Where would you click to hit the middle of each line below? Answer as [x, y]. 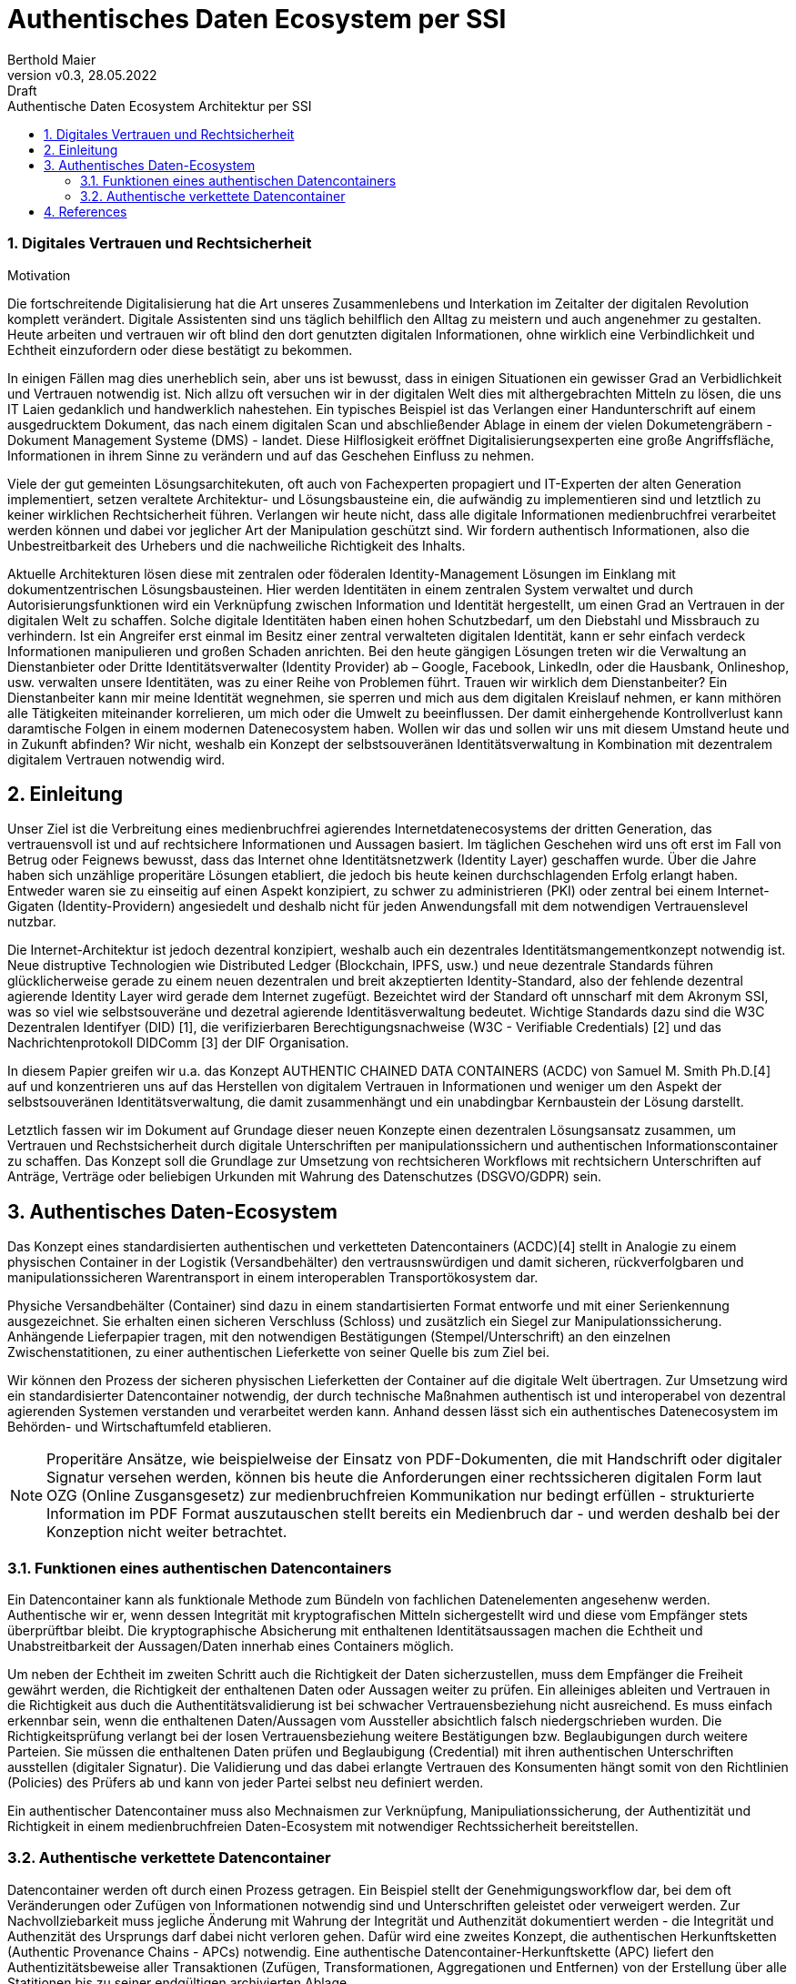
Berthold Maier [52, 59]
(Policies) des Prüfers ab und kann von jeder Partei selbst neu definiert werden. [246, 1782]
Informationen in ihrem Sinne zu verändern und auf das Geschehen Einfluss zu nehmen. [271, 455]
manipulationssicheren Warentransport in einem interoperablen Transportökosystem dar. [273, 1278]
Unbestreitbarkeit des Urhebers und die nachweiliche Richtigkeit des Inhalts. [237, 545]
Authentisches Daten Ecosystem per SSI [257, 19]
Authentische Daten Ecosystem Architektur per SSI [160, 106]
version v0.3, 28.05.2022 [82, 75]
